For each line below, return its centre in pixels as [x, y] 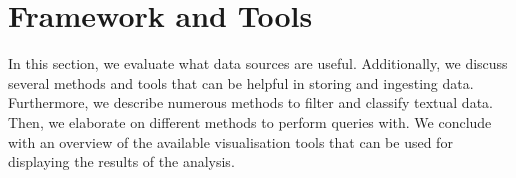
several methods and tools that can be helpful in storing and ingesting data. [241, 82]
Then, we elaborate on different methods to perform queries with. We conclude [250, 121]
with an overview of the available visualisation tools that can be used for [230, 141]
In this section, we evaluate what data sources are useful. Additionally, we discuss [258, 63]
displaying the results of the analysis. [121, 161]
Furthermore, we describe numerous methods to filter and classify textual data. [250, 102]
